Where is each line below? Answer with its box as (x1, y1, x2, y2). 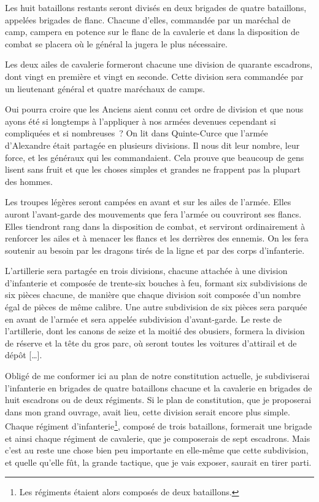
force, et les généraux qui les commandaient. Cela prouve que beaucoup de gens (5, 151, 304, 163)
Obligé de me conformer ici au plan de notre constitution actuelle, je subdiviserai (5, 369, 310, 382)
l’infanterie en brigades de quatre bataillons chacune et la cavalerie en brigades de (5, 381, 312, 394)
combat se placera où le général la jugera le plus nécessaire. (5, 37, 228, 50)
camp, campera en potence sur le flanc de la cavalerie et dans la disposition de (5, 25, 299, 38)
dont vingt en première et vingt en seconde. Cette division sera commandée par (5, 69, 304, 82)
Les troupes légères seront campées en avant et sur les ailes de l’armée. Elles (5, 195, 291, 208)
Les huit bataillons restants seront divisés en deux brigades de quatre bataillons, (5, 1, 307, 14)
